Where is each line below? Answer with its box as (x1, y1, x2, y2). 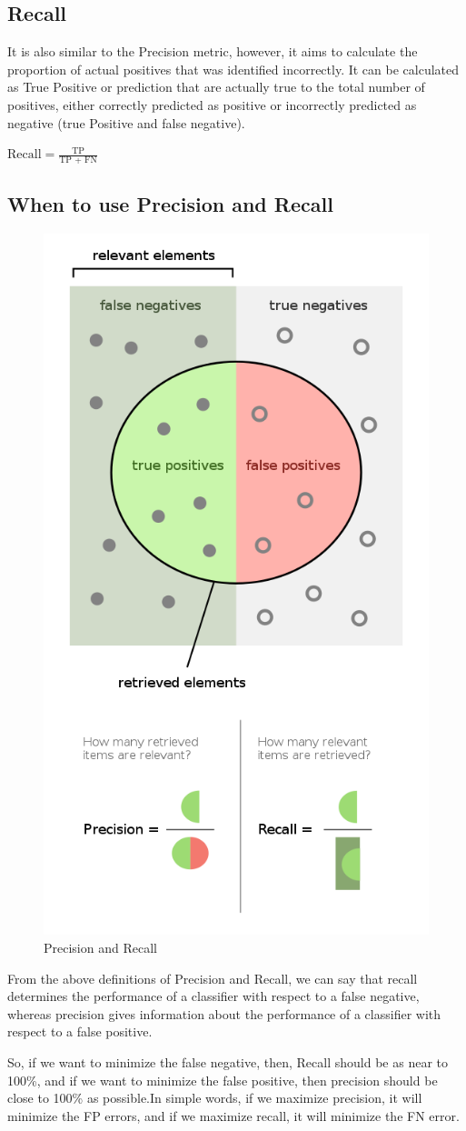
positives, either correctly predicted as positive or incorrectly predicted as (7, 95, 417, 114)
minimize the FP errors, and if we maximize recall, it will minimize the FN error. (7, 1106, 460, 1125)
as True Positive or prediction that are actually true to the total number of (7, 77, 425, 96)
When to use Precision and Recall (7, 190, 333, 218)
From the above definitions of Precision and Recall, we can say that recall (7, 968, 418, 987)
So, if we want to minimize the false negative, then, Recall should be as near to (7, 1053, 448, 1072)
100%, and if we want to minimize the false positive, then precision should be (7, 1070, 438, 1089)
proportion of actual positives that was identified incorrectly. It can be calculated (7, 59, 460, 78)
